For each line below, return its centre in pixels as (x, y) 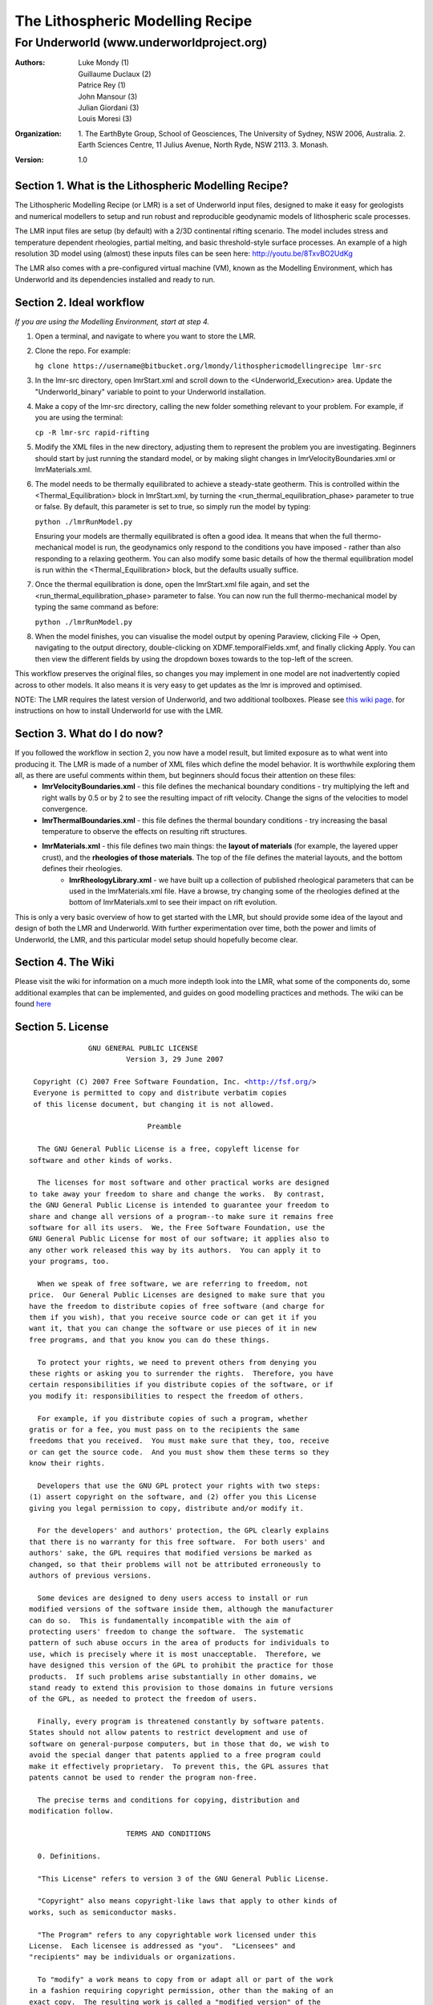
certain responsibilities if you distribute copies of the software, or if (181, 1385)
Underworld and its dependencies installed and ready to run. (115, 279)
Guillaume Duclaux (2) (115, 74)
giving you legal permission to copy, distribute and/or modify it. (166, 1508)
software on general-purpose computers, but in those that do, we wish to (179, 1744)
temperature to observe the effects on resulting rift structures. (145, 832)
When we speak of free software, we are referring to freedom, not (173, 1284)
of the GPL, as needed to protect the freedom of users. (144, 1699)
